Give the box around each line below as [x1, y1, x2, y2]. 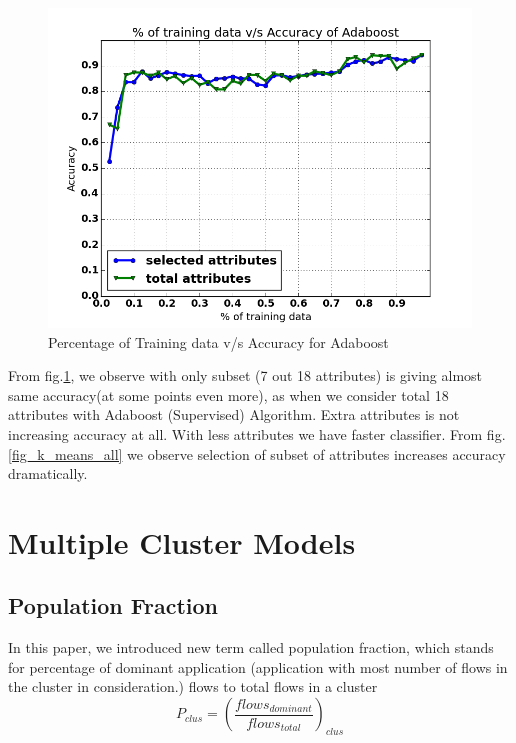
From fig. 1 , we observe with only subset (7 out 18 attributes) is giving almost [8, 365, 483, 386]
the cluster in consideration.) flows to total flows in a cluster [8, 676, 378, 697]
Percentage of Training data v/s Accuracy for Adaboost [48, 331, 389, 352]
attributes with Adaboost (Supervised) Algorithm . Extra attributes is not [8, 404, 460, 425]
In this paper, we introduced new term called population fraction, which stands [8, 637, 494, 658]
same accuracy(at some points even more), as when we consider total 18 [8, 384, 449, 405]
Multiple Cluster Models [8, 521, 356, 562]
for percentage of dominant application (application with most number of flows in [8, 656, 508, 677]
